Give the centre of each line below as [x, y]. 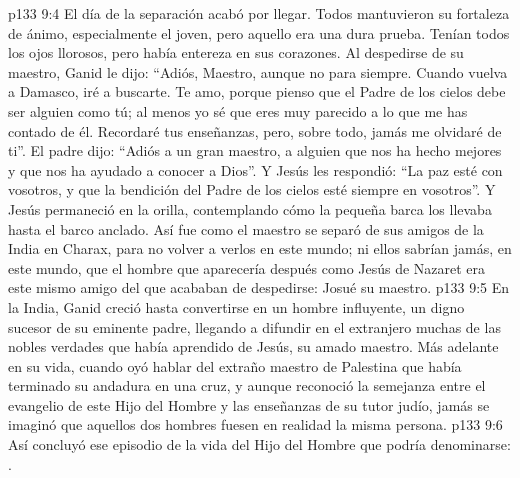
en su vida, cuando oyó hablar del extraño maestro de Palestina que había [235, 365]
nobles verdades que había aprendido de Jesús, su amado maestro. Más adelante [253, 346]
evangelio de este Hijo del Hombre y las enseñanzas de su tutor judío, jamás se [249, 404]
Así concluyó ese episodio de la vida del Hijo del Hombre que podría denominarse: [259, 444]
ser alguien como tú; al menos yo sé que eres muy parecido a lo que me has [238, 110]
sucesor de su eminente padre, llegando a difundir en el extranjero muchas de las [254, 326]
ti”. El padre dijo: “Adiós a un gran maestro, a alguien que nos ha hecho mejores [255, 150]
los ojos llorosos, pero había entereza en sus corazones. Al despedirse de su [236, 52]
